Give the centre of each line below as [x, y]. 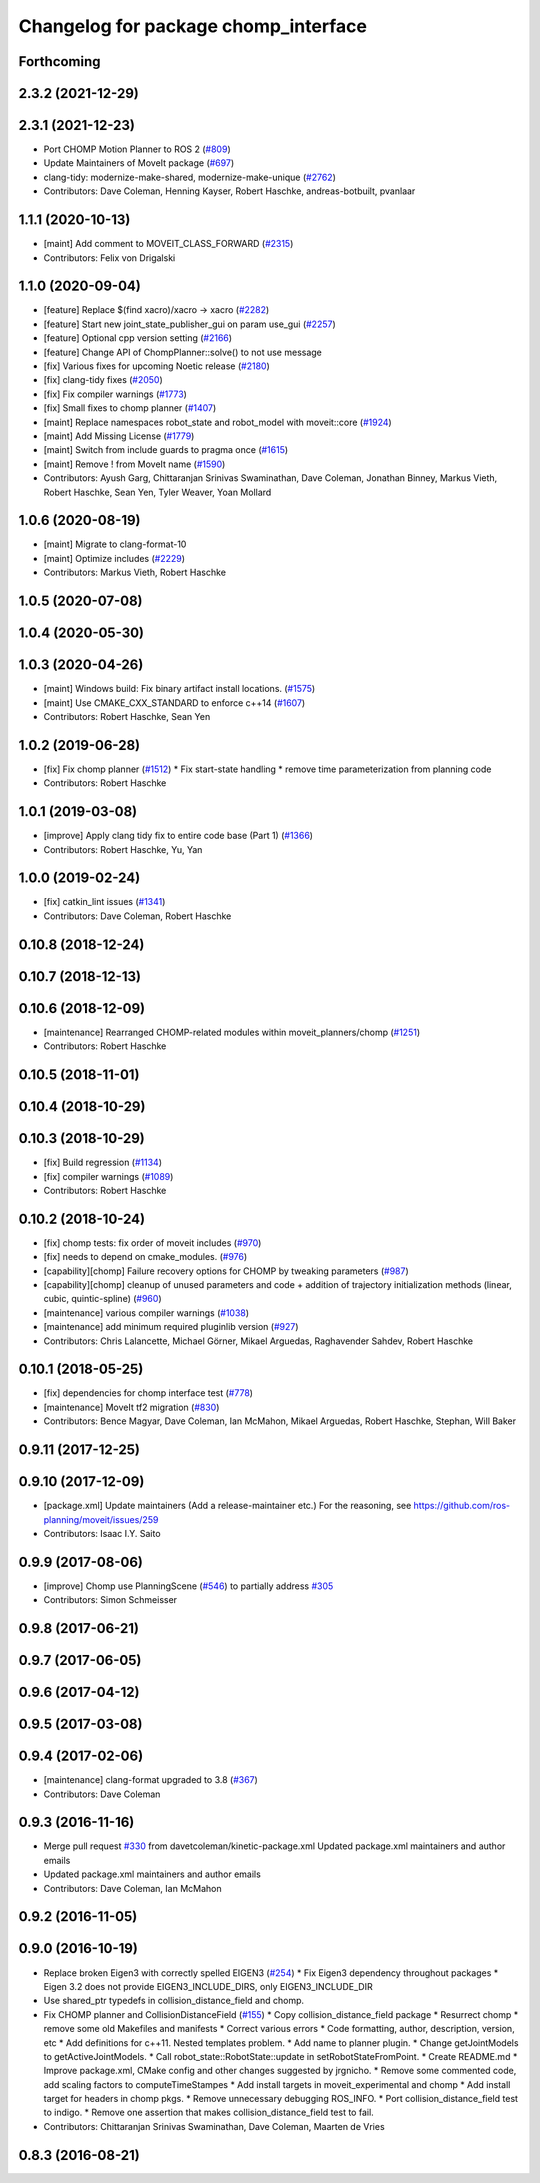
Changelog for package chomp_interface [192, 26]
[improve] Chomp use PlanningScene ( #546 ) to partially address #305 [188, 1586]
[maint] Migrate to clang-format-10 [115, 544]
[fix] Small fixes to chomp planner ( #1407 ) [130, 408]
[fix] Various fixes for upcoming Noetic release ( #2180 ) [156, 366]
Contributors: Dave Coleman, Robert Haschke [137, 916]
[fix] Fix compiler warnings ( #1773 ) [115, 394]
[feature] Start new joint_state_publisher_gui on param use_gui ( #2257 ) [190, 324]
